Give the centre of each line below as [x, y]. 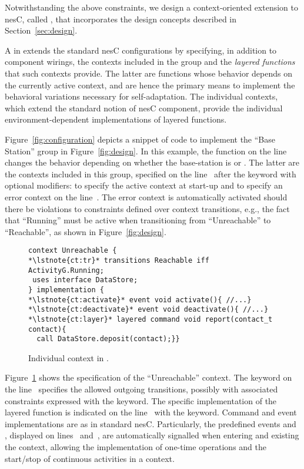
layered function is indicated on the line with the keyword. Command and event [151, 412]
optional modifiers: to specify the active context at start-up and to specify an [144, 185]
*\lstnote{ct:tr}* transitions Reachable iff [119, 260]
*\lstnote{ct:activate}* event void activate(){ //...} [140, 300]
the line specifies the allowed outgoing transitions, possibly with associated [141, 389]
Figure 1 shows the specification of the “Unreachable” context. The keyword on [148, 377]
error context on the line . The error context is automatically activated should [146, 196]
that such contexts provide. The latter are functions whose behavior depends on [148, 73]
